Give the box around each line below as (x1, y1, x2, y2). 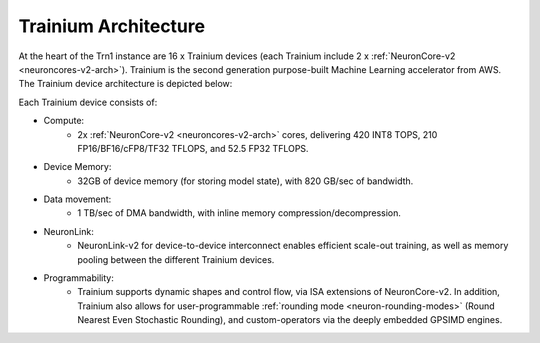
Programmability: (43, 272, 114, 284)
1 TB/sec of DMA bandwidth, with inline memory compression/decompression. (77, 207, 402, 219)
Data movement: (43, 193, 112, 205)
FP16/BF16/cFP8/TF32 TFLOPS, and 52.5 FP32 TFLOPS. (77, 142, 309, 154)
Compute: (43, 115, 85, 127)
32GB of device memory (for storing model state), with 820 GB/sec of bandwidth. (77, 175, 414, 187)
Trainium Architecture (18, 15, 205, 37)
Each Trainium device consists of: (18, 96, 158, 108)
